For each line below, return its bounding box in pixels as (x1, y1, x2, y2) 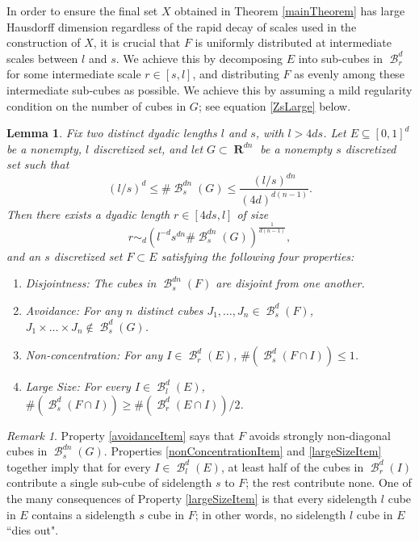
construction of (6, 34, 81, 51)
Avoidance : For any (25, 301, 122, 318)
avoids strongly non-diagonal (249, 426, 391, 443)
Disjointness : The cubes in (25, 275, 157, 291)
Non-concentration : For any (25, 346, 163, 363)
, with (255, 124, 284, 141)
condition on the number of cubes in (6, 97, 186, 114)
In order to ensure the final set (6, 2, 158, 19)
